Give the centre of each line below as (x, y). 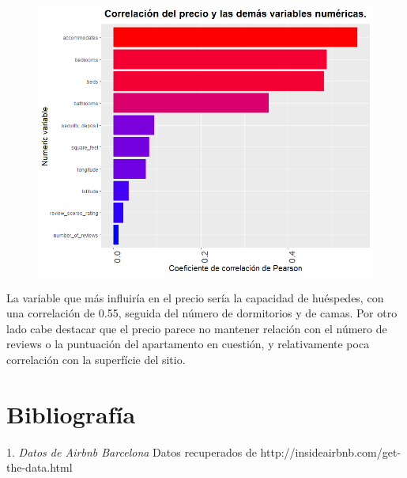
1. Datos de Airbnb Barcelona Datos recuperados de (132, 451)
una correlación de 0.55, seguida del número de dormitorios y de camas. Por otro (202, 313)
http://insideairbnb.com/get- (331, 451)
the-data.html (40, 467)
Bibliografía (71, 414)
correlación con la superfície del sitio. (96, 359)
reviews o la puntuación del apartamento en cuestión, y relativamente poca (188, 344)
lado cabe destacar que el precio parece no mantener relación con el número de (197, 328)
